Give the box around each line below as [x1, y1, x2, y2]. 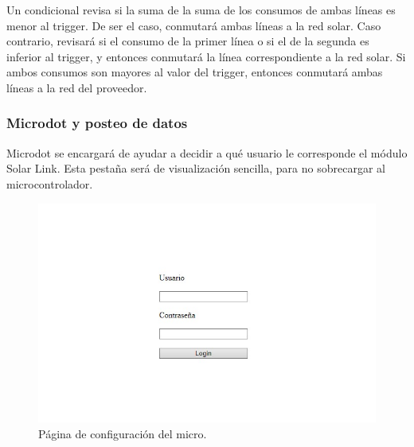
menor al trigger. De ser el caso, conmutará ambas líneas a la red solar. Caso [6, 17, 381, 33]
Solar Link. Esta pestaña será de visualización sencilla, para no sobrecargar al [6, 160, 385, 177]
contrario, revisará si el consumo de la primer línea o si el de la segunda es [6, 33, 369, 49]
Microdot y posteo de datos [6, 113, 188, 133]
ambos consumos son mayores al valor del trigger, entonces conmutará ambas [6, 64, 383, 80]
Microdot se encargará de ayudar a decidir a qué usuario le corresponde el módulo [6, 144, 408, 161]
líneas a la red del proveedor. [6, 79, 147, 95]
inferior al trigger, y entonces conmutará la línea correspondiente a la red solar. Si [6, 48, 406, 64]
